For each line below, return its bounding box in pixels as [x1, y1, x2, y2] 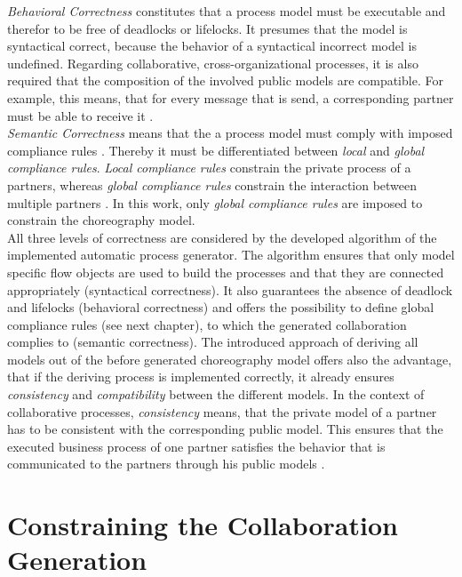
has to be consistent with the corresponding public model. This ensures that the [7, 420, 443, 438]
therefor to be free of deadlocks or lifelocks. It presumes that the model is [7, 19, 408, 37]
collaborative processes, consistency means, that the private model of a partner [7, 402, 437, 421]
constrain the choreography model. [7, 211, 195, 229]
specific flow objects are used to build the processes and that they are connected [7, 262, 444, 281]
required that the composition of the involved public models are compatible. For [7, 71, 443, 90]
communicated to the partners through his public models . [7, 454, 325, 473]
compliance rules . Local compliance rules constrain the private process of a [7, 158, 411, 177]
